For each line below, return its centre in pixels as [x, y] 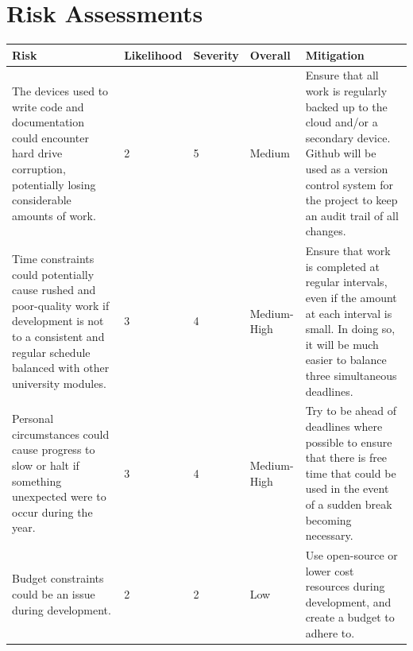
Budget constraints [58, 578]
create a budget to [350, 617]
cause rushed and [54, 290]
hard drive [37, 153]
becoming [328, 519]
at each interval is [349, 313]
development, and [348, 601]
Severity [216, 54]
